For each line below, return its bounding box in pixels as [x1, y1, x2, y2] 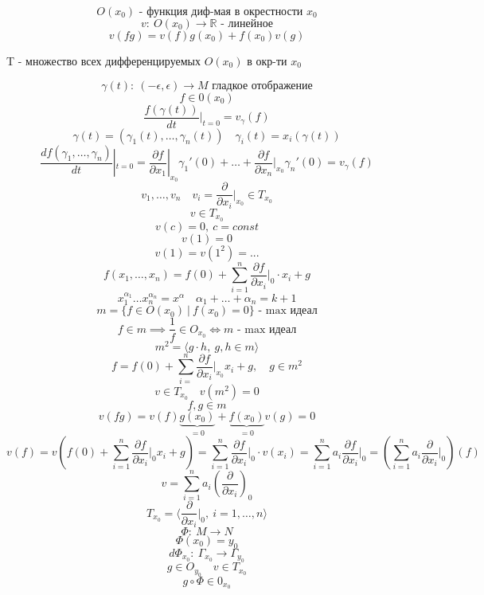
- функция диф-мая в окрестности [139, 6, 303, 18]
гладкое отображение [212, 80, 313, 92]
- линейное [221, 18, 274, 29]
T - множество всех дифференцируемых [6, 53, 201, 69]
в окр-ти [247, 53, 287, 69]
